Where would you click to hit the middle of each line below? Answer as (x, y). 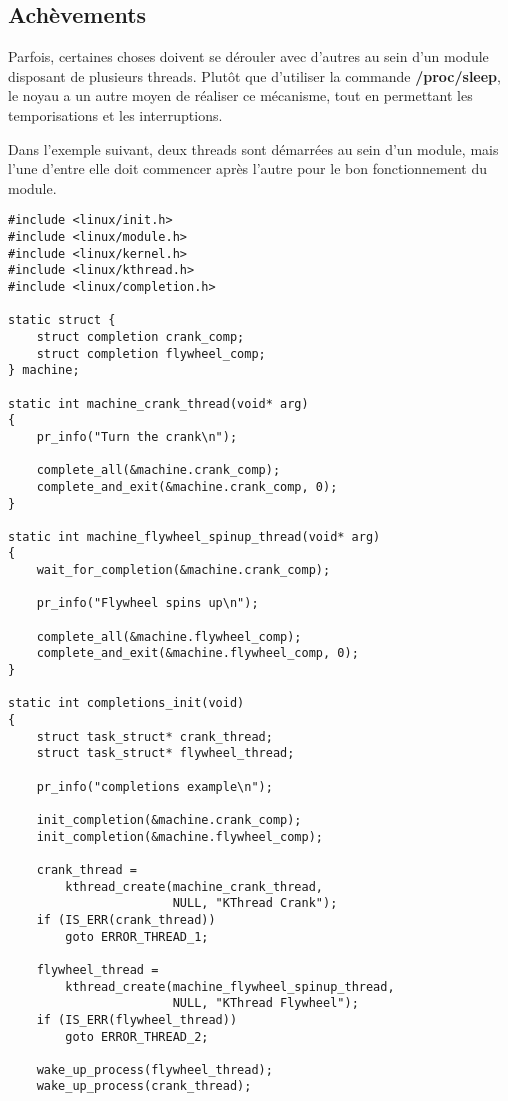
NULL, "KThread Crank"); (255, 903)
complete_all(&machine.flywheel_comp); (169, 636)
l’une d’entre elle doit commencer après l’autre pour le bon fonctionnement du (248, 168)
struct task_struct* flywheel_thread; (165, 753)
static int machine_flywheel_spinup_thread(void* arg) (194, 536)
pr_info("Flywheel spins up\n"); (147, 603)
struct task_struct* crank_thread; (154, 736)
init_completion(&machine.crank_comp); (169, 819)
